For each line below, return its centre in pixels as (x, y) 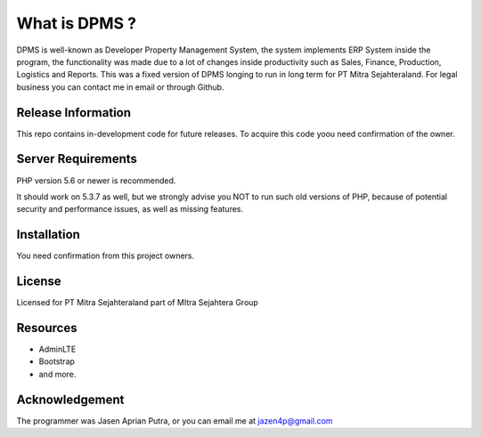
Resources (47, 328)
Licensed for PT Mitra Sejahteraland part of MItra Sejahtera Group (137, 303)
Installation (48, 235)
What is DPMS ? (77, 23)
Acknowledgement (70, 399)
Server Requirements (77, 159)
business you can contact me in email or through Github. (120, 87)
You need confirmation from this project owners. (106, 256)
